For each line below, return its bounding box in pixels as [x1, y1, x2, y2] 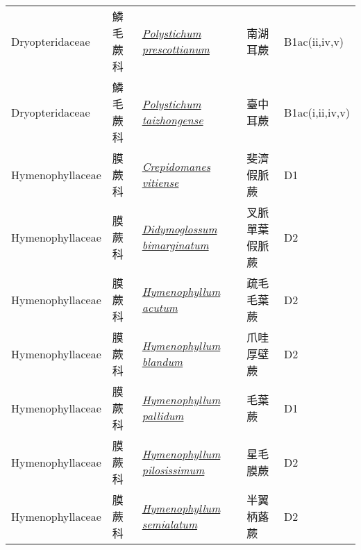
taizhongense [142, 112, 203, 128]
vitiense [142, 174, 179, 190]
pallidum [142, 408, 184, 424]
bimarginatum [142, 237, 209, 253]
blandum [142, 353, 183, 369]
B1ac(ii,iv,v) [284, 33, 344, 49]
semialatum [142, 516, 198, 532]
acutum [142, 299, 178, 315]
